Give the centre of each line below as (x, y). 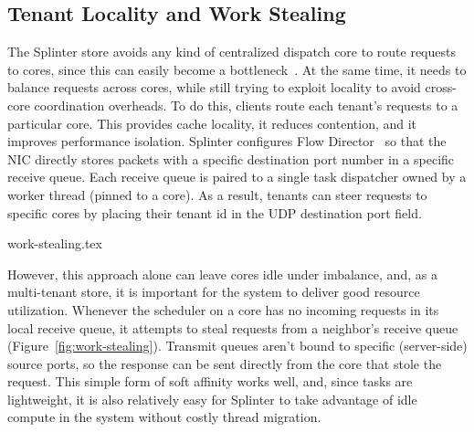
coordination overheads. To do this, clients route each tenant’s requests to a (246, 105)
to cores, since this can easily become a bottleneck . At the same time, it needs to (237, 69)
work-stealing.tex (55, 243)
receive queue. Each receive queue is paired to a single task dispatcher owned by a (237, 177)
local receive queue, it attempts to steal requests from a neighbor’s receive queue (233, 327)
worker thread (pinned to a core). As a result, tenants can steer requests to (217, 194)
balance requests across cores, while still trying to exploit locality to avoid (214, 87)
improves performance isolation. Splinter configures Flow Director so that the (227, 141)
